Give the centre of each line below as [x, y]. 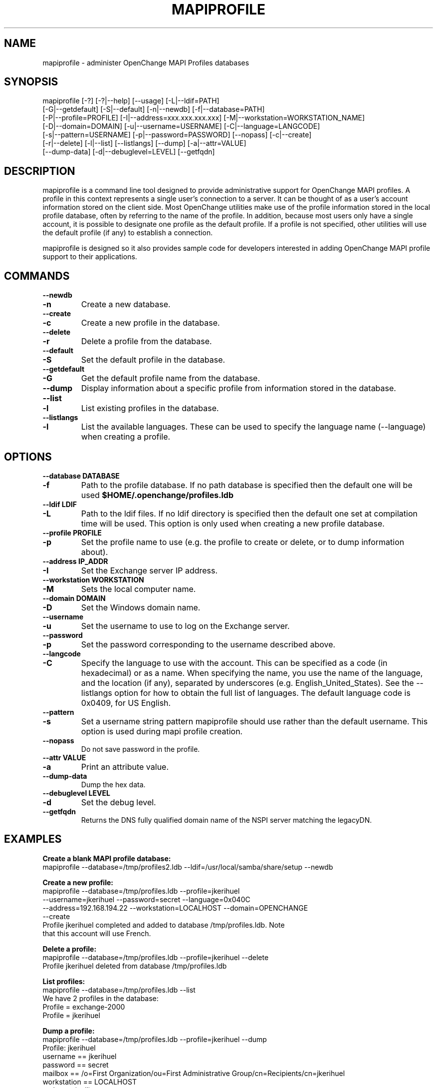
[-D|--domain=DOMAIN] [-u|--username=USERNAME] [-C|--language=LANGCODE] [181, 126]
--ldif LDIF [60, 504]
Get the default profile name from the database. [171, 378]
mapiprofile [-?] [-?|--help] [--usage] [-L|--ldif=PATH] [131, 101]
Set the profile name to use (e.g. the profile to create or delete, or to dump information [243, 542]
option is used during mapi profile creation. [162, 731]
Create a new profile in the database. [150, 323]
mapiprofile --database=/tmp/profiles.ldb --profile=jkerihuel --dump [155, 1039]
